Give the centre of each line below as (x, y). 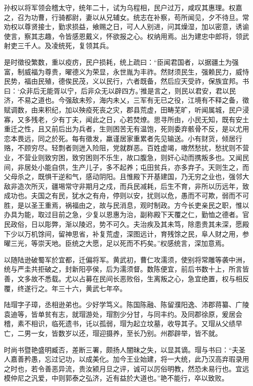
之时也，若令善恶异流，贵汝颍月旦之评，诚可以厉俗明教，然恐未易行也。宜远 (126, 368)
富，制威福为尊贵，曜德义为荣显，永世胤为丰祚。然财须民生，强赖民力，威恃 (126, 71)
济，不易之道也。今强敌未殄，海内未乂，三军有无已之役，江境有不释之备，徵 (126, 100)
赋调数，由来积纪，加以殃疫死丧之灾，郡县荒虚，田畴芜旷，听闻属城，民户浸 (126, 109)
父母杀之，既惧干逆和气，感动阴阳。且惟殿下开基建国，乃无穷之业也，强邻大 (126, 176)
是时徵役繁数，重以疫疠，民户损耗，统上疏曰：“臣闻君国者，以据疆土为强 (121, 62)
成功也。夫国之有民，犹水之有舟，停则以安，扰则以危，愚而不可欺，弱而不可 (126, 195)
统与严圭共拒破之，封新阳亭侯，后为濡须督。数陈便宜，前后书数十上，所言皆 (126, 269)
